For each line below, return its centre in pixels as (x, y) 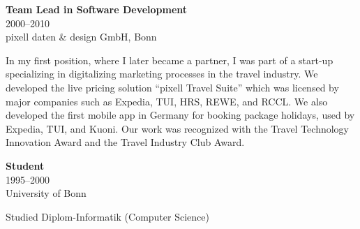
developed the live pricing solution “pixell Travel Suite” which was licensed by (172, 87)
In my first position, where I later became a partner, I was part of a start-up (170, 60)
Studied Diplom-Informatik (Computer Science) (107, 216)
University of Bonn (46, 193)
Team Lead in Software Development (97, 9)
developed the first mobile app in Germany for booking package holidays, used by (180, 115)
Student (25, 165)
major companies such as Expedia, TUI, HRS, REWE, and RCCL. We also (167, 101)
